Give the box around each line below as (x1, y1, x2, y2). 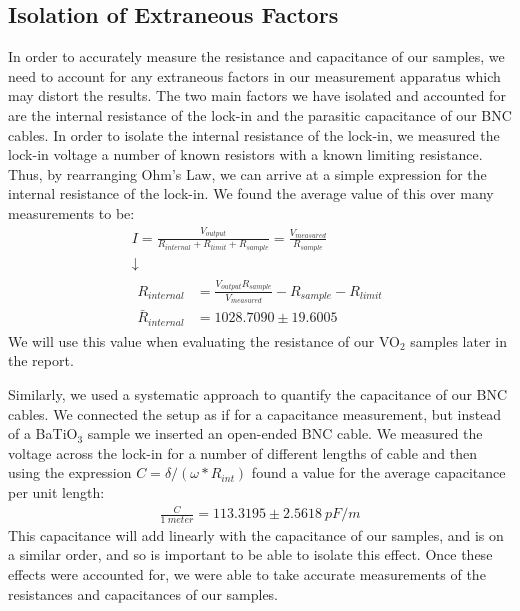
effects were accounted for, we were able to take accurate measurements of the (8, 564, 486, 585)
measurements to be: (8, 202, 135, 223)
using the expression (8, 462, 132, 483)
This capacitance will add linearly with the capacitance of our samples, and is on (8, 524, 504, 545)
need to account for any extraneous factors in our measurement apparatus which (8, 65, 501, 86)
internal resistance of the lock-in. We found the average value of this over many (8, 183, 494, 204)
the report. (8, 350, 74, 371)
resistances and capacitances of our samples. (8, 583, 279, 604)
